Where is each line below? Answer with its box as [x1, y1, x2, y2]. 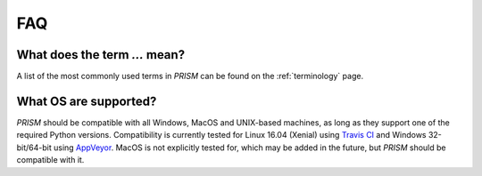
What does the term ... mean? [16, 47, 186, 62]
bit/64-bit [16, 142, 53, 153]
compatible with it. [16, 155, 85, 165]
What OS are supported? [16, 93, 157, 108]
